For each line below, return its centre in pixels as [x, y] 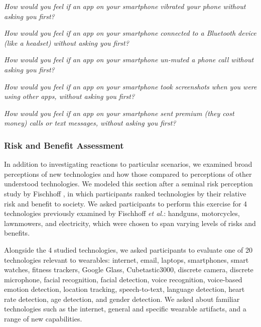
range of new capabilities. [43, 319]
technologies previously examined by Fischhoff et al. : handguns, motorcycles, [122, 213]
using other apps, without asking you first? [70, 96]
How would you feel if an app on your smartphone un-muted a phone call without [129, 60]
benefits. [17, 233]
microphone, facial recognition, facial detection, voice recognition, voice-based [123, 279]
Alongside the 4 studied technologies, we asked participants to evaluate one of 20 [128, 249]
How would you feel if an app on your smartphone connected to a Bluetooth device [130, 33]
